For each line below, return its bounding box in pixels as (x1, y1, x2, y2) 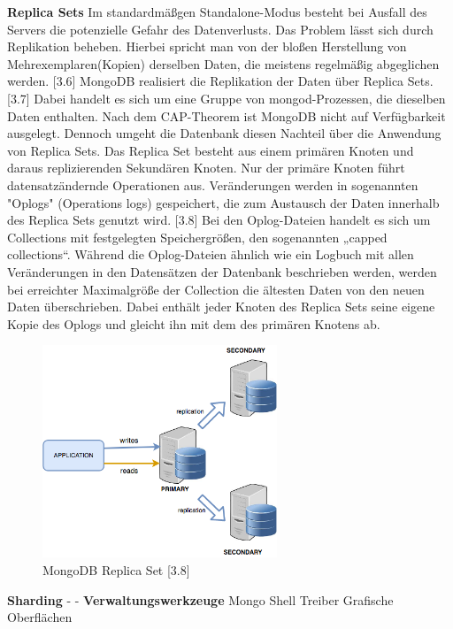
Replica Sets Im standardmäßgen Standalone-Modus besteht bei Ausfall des (7, 3, 427, 20)
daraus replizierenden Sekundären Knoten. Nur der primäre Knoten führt (7, 158, 405, 177)
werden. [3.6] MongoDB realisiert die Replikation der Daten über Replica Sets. (7, 72, 434, 90)
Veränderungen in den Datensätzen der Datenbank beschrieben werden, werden (7, 262, 437, 280)
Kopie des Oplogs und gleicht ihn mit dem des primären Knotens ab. (7, 314, 380, 333)
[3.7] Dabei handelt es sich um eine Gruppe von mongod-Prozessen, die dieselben (7, 88, 446, 107)
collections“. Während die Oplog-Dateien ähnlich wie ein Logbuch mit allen (7, 245, 414, 264)
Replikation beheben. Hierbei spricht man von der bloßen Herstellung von (7, 37, 407, 56)
